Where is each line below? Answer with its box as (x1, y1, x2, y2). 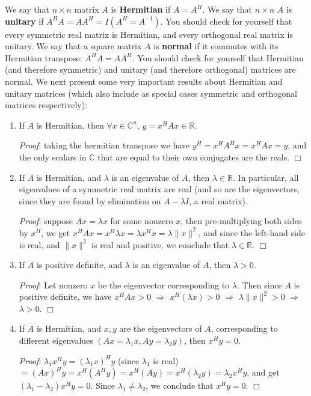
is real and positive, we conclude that (91, 238, 229, 251)
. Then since (237, 278, 282, 291)
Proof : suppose (19, 215, 73, 227)
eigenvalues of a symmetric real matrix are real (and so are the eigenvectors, (19, 183, 300, 195)
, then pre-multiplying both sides (180, 215, 302, 227)
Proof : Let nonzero (19, 278, 88, 291)
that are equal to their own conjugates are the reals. (97, 150, 290, 163)
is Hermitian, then (36, 118, 104, 131)
